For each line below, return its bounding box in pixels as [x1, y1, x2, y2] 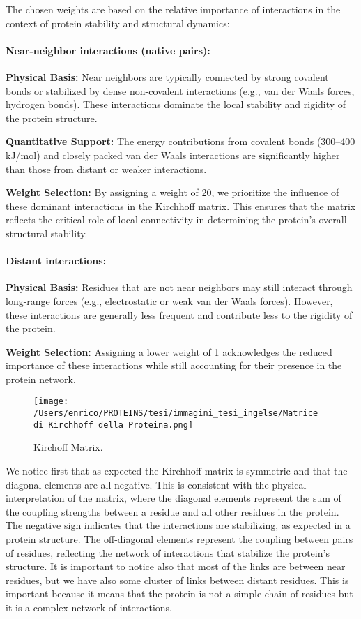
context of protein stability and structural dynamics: [6, 15, 230, 30]
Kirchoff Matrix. [33, 440, 103, 454]
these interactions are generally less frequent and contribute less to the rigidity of [6, 307, 353, 322]
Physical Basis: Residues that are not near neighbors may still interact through [6, 280, 353, 294]
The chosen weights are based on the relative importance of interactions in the [6, 2, 341, 16]
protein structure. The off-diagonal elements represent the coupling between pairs [6, 532, 353, 546]
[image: [33, 396, 69, 407]
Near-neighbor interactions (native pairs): [6, 43, 210, 57]
